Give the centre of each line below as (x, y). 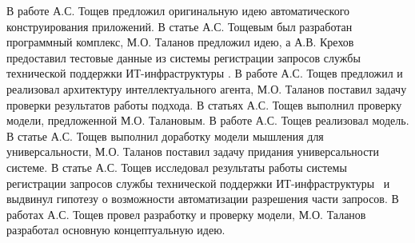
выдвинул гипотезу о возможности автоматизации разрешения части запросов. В (203, 199)
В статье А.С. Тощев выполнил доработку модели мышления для (165, 135)
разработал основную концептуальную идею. (116, 230)
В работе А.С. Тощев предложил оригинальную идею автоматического (178, 10)
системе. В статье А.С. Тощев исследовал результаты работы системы (177, 167)
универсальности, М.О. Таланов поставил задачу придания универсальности (193, 151)
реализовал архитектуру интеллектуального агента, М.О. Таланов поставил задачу (207, 88)
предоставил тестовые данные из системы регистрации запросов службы (184, 57)
